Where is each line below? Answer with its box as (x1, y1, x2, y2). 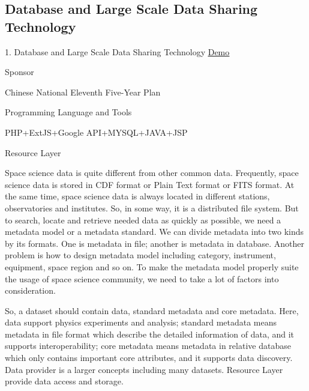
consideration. (5, 284, 56, 297)
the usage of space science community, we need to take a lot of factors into (5, 272, 279, 285)
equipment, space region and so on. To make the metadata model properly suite (5, 260, 299, 273)
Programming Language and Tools (5, 106, 132, 118)
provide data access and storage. (5, 375, 124, 387)
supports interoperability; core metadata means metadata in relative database (5, 339, 291, 352)
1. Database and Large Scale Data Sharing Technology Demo (5, 45, 230, 58)
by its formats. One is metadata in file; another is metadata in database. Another (5, 237, 305, 249)
